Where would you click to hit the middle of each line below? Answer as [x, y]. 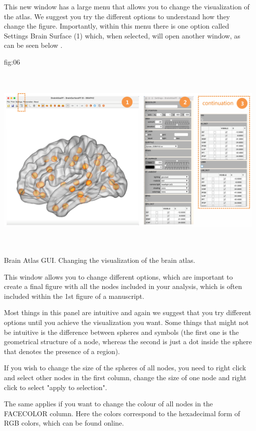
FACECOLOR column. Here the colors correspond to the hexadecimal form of [122, 413]
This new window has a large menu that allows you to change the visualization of [127, 6]
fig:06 [12, 61]
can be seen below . [33, 45]
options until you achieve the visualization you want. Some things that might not [127, 322]
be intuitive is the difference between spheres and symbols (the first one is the [121, 332]
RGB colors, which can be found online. [64, 423]
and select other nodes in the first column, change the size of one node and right [125, 377]
